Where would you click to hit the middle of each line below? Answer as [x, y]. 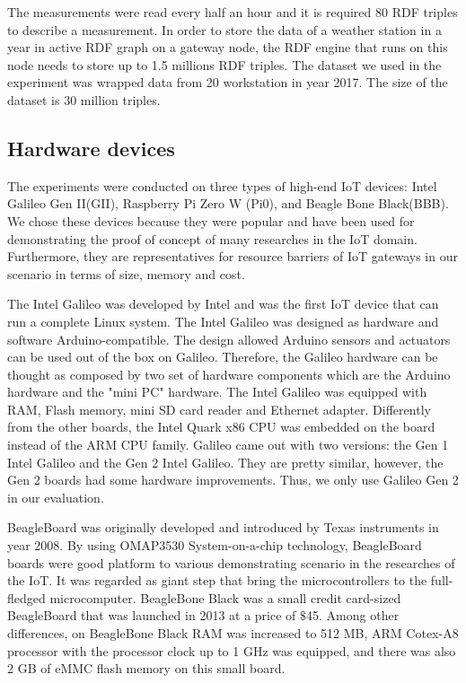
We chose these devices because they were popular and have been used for [211, 220]
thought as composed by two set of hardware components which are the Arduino [229, 374]
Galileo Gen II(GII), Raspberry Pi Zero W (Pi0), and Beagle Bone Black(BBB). [228, 203]
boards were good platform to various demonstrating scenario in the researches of [231, 562]
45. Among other [353, 615]
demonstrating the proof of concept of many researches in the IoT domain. [212, 238]
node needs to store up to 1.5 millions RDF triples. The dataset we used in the [224, 64]
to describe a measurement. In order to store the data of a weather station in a [224, 29]
